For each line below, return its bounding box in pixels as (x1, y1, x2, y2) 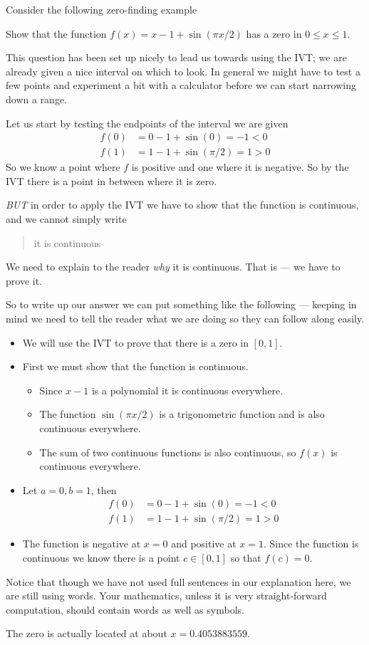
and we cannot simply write (6, 211, 127, 226)
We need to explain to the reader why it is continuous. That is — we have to (6, 259, 341, 274)
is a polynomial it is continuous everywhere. (91, 382, 284, 397)
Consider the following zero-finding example (6, 2, 197, 16)
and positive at (171, 536, 237, 551)
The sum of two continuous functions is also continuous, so (39, 444, 296, 459)
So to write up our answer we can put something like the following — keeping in (6, 297, 357, 312)
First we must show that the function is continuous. (22, 359, 249, 374)
